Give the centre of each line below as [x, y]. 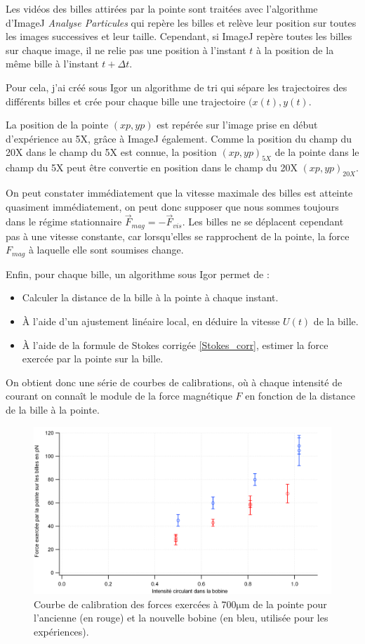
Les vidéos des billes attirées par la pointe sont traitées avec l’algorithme [162, 8]
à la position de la [295, 50]
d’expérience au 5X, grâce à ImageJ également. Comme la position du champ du [179, 138]
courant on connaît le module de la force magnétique [119, 396]
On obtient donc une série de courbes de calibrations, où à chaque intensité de [174, 382]
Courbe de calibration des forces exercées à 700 [135, 604]
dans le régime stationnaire [64, 222]
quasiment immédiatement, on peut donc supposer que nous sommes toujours [172, 206]
